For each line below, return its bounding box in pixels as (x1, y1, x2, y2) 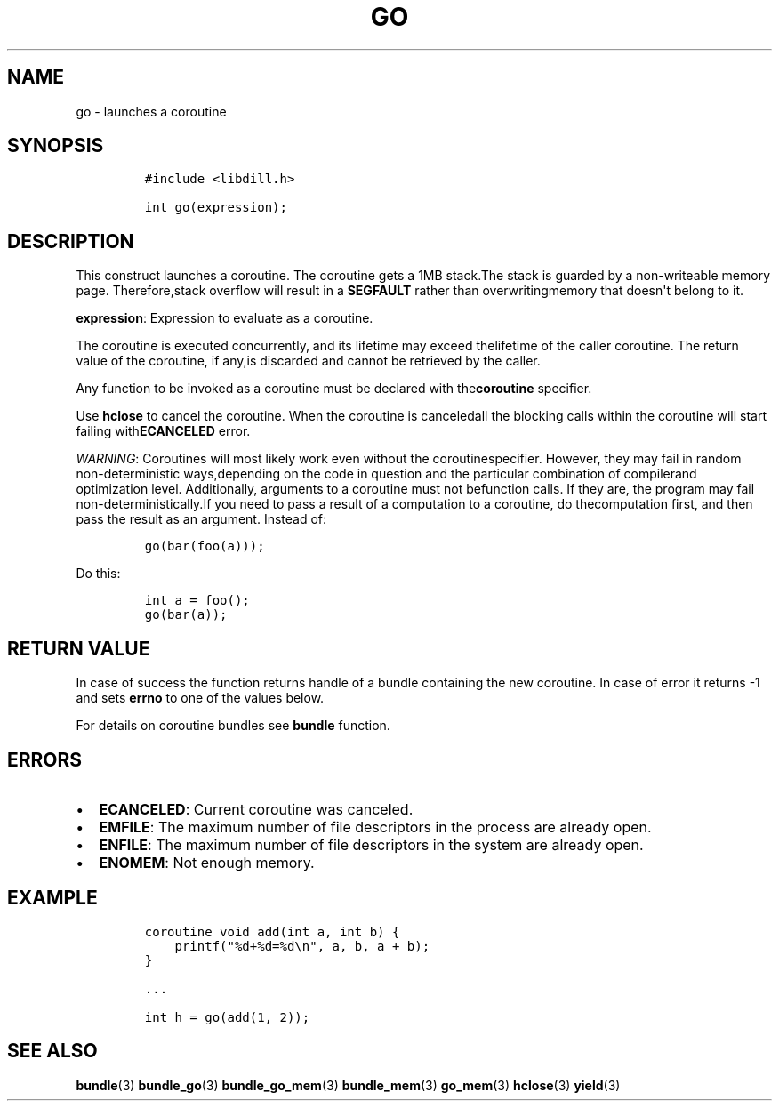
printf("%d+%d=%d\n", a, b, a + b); (174, 938, 430, 953)
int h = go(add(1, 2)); (144, 1009, 310, 1024)
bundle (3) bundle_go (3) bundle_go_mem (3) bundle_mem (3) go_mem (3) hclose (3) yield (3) (76, 1077, 621, 1093)
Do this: (76, 566, 121, 582)
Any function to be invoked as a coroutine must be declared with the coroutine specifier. (76, 381, 592, 397)
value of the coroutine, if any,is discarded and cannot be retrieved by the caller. (76, 353, 541, 369)
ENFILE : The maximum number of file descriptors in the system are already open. (99, 835, 644, 854)
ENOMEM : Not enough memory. (99, 853, 315, 871)
